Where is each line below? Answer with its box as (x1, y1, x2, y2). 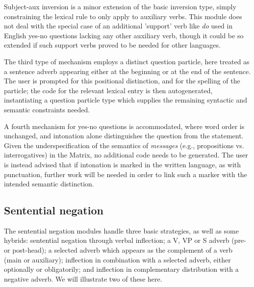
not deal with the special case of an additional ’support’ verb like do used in (4, 21, 233, 31)
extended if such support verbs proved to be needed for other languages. (4, 40, 221, 50)
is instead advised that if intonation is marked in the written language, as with (4, 159, 241, 169)
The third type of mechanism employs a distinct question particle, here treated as (4, 56, 250, 66)
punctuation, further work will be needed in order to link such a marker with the (4, 169, 247, 179)
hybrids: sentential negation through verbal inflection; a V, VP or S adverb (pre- (4, 235, 246, 245)
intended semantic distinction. (4, 179, 94, 189)
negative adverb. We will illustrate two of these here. (4, 273, 162, 284)
